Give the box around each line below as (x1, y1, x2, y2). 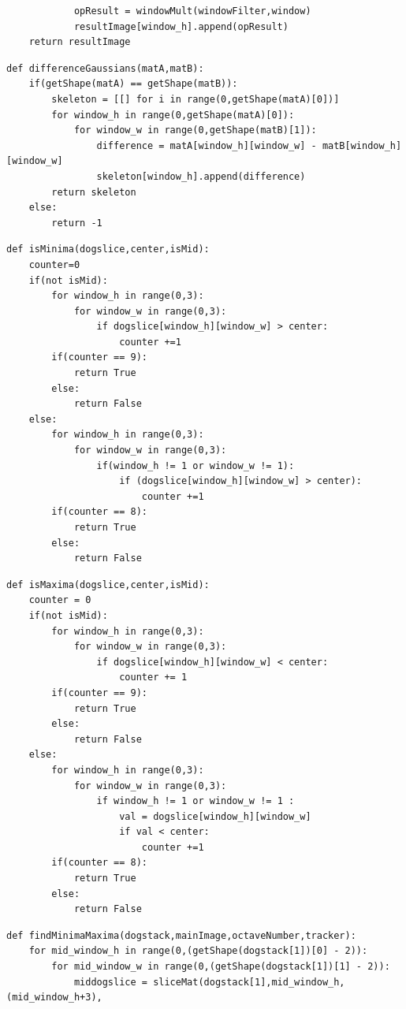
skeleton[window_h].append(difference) (96, 170, 306, 182)
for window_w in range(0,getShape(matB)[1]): (73, 125, 317, 136)
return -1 (51, 217, 102, 229)
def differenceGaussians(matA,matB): (6, 62, 204, 74)
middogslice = (73, 976, 147, 988)
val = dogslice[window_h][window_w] (119, 810, 311, 822)
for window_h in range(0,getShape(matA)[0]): (51, 109, 295, 121)
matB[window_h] (322, 140, 402, 151)
